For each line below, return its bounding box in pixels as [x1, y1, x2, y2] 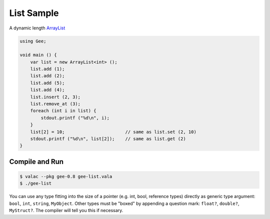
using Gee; [19, 38, 46, 44]
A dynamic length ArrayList [9, 25, 65, 31]
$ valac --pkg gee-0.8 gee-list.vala [19, 174, 112, 179]
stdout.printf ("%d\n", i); [40, 115, 110, 121]
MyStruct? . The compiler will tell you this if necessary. [9, 208, 123, 214]
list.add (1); [30, 66, 65, 72]
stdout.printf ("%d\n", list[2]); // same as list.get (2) [30, 136, 186, 142]
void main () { [19, 52, 57, 58]
